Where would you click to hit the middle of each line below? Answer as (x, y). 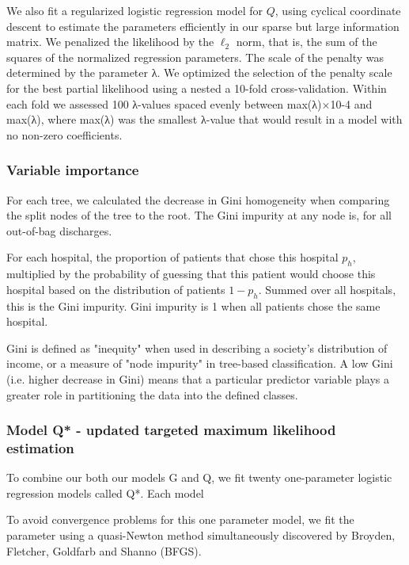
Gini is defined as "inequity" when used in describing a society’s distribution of (197, 347)
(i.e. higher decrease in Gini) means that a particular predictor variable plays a (198, 378)
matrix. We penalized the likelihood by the (110, 42)
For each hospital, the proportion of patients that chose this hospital (172, 257)
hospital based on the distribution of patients (116, 289)
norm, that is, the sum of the (307, 42)
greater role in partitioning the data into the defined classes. (152, 394)
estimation (40, 447)
